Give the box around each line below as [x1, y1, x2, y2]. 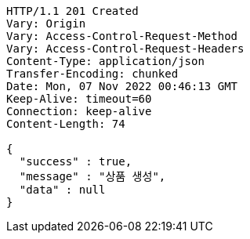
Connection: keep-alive [6, 105, 152, 118]
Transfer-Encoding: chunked [6, 67, 179, 80]
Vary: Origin [6, 17, 86, 30]
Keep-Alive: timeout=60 [6, 92, 152, 105]
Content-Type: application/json [6, 55, 205, 67]
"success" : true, [19, 155, 132, 168]
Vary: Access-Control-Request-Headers [6, 42, 245, 55]
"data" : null [19, 183, 106, 196]
